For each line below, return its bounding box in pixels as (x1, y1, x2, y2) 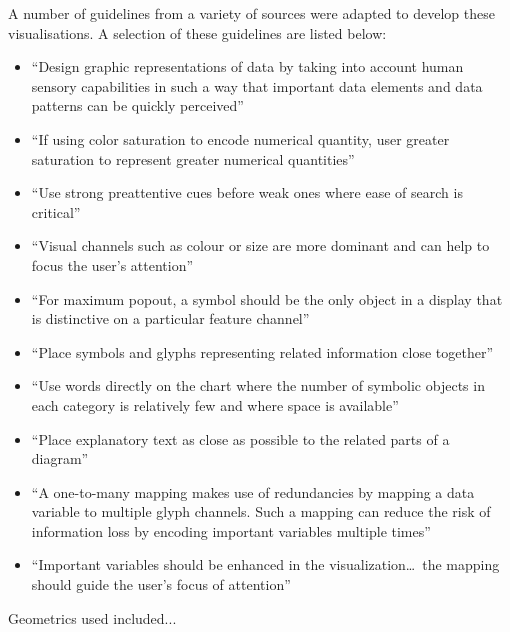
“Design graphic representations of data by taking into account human (31, 56, 464, 77)
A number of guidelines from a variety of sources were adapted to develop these (8, 3, 495, 23)
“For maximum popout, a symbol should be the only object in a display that (31, 288, 503, 309)
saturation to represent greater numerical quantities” (31, 148, 355, 169)
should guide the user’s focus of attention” (31, 574, 291, 595)
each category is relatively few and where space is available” (31, 394, 399, 415)
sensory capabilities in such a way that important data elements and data (31, 75, 483, 96)
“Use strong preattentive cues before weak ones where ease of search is (31, 182, 463, 203)
